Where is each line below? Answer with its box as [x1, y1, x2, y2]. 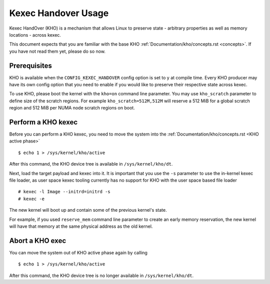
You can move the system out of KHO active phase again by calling [9, 249, 147, 255]
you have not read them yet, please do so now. [9, 48, 106, 54]
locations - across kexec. [9, 32, 61, 38]
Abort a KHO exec [9, 236, 66, 245]
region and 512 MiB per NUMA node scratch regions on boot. [9, 105, 135, 111]
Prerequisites [9, 61, 52, 70]
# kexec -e [18, 196, 45, 202]
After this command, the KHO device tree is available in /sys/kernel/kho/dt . [9, 161, 173, 167]
